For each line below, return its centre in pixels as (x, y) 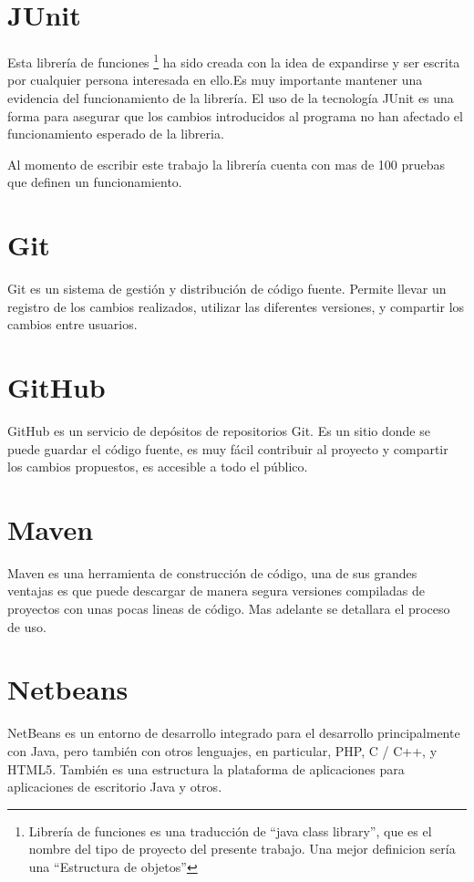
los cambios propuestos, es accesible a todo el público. (158, 467)
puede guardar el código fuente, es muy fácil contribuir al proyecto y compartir (228, 448)
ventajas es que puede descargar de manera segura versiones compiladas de (216, 591)
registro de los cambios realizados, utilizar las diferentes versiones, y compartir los (236, 306)
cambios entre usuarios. (72, 324)
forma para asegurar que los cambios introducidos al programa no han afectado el (235, 115)
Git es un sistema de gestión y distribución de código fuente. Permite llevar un (227, 289)
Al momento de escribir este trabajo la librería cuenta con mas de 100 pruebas (227, 164)
